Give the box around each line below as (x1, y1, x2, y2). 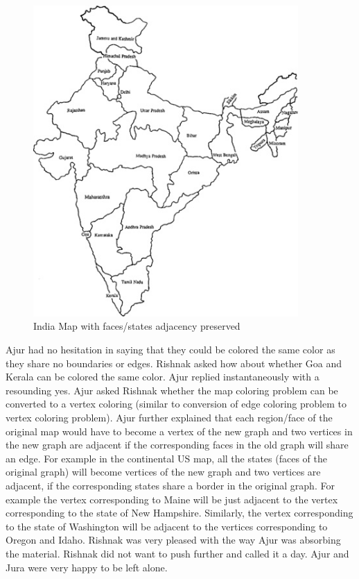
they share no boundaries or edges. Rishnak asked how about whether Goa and (6, 355, 342, 370)
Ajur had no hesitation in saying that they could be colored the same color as (6, 342, 335, 357)
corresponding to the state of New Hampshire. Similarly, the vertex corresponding (6, 505, 353, 520)
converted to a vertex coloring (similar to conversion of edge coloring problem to (6, 396, 347, 411)
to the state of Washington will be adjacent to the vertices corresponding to (6, 519, 328, 533)
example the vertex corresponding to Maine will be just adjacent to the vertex (6, 492, 338, 506)
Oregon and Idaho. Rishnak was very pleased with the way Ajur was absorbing (6, 532, 341, 547)
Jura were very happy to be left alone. (6, 560, 168, 574)
